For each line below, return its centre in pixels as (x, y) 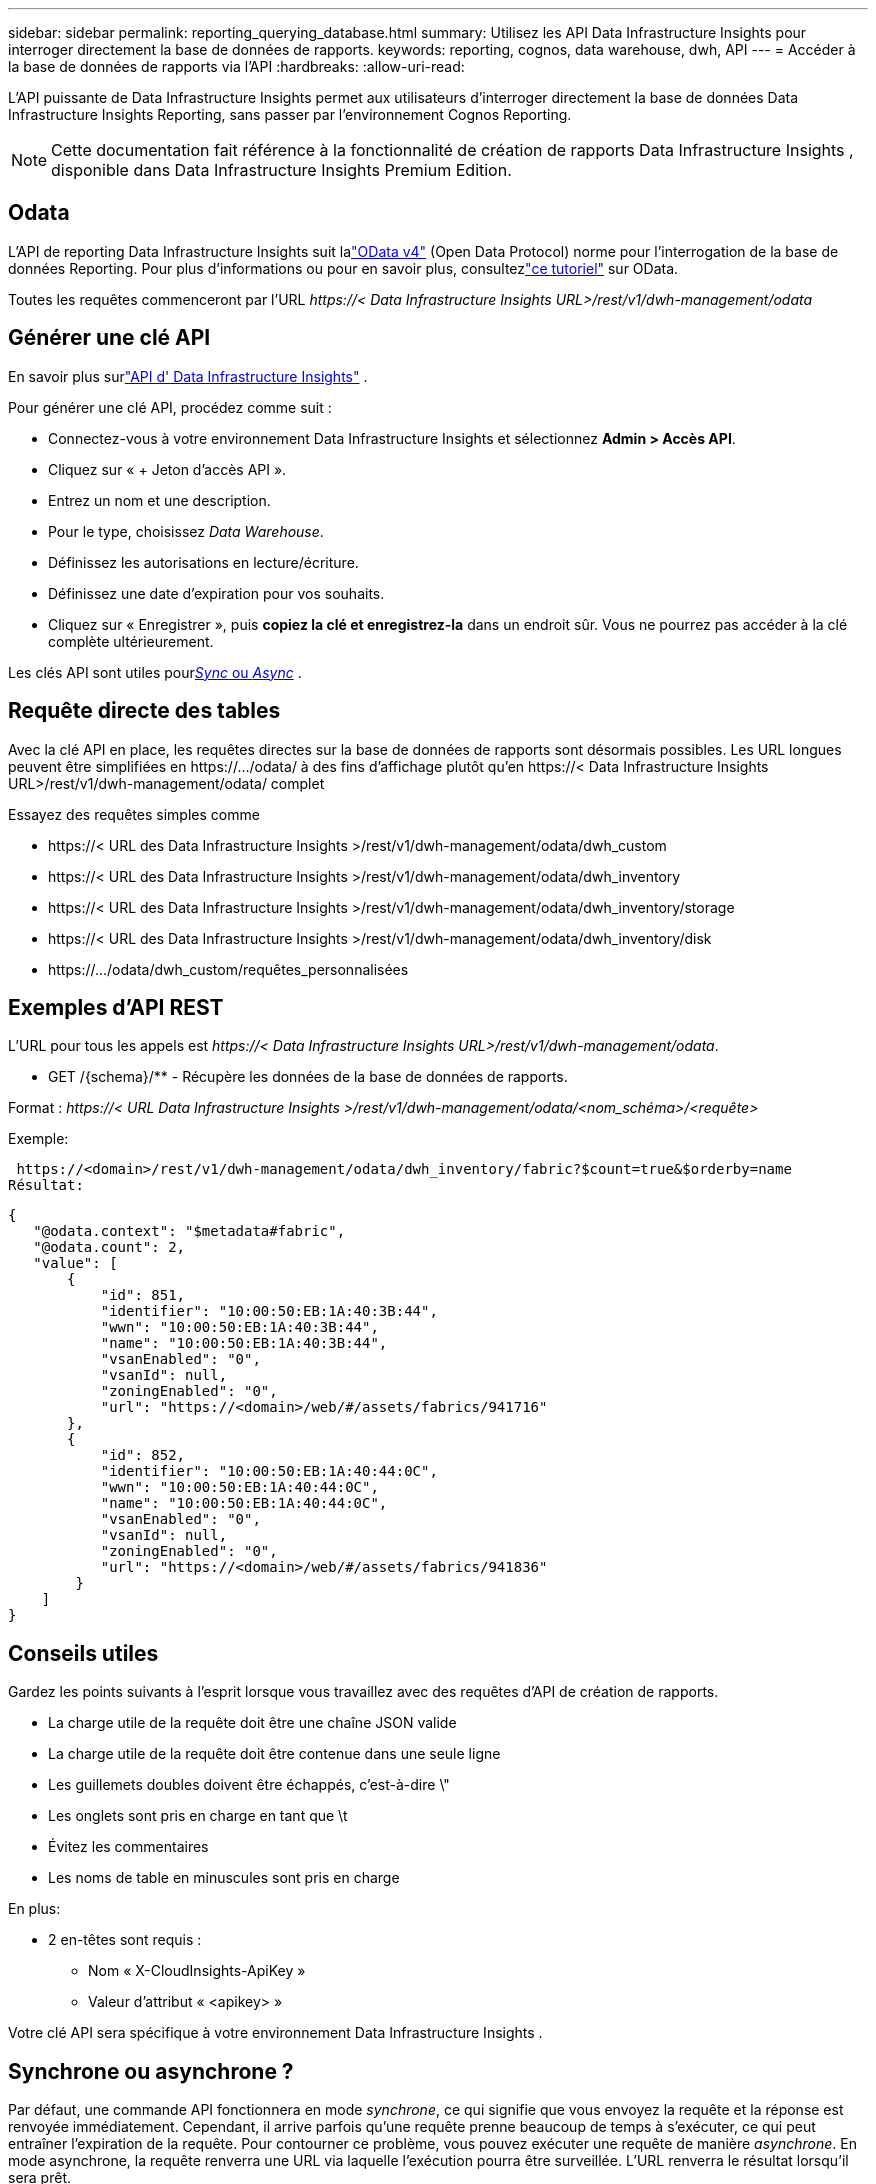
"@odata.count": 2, (109, 1247)
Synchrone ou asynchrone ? (151, 2071)
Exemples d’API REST (116, 1007)
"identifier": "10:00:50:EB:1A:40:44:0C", (269, 1471)
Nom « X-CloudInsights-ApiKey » (197, 1971)
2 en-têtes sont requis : (125, 1940)
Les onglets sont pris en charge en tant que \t (198, 1816)
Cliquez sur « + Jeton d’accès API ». (167, 469)
